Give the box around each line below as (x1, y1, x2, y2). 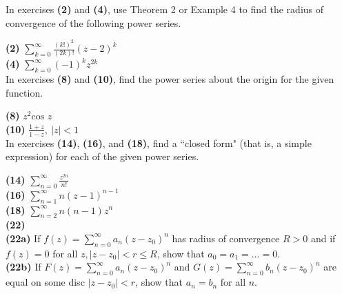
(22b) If (6, 259, 41, 274)
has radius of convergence (172, 231, 280, 245)
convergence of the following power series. (6, 15, 181, 30)
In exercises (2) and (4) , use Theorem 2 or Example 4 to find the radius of (6, 2, 324, 16)
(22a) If (6, 231, 41, 245)
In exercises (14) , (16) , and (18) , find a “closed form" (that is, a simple (6, 135, 312, 150)
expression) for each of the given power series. (6, 149, 199, 164)
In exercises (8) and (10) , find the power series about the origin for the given (6, 72, 334, 86)
